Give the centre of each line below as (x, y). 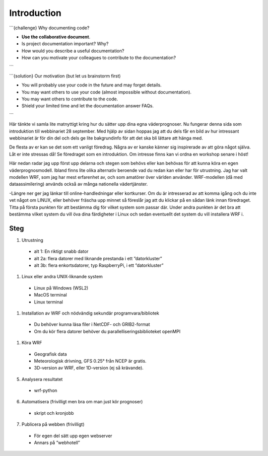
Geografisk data (50, 354)
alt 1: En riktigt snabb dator (61, 251)
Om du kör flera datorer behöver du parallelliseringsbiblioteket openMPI (107, 331)
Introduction (35, 13)
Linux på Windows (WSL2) (61, 288)
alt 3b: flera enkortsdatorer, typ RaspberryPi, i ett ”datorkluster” (99, 265)
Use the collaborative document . (56, 37)
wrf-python (46, 390)
